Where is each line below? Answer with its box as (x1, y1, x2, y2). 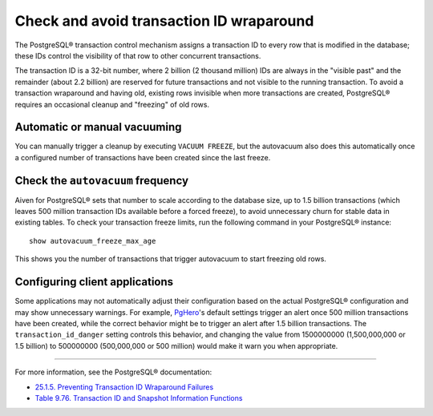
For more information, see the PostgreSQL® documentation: (14, 367, 212, 377)
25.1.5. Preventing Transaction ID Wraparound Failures (34, 382, 214, 392)
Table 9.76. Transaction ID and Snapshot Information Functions (34, 393, 243, 402)
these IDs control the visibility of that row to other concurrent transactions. (14, 50, 261, 60)
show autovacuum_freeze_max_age (29, 236, 156, 245)
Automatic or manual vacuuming (14, 120, 182, 134)
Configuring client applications (14, 275, 174, 289)
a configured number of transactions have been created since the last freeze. (14, 152, 271, 162)
